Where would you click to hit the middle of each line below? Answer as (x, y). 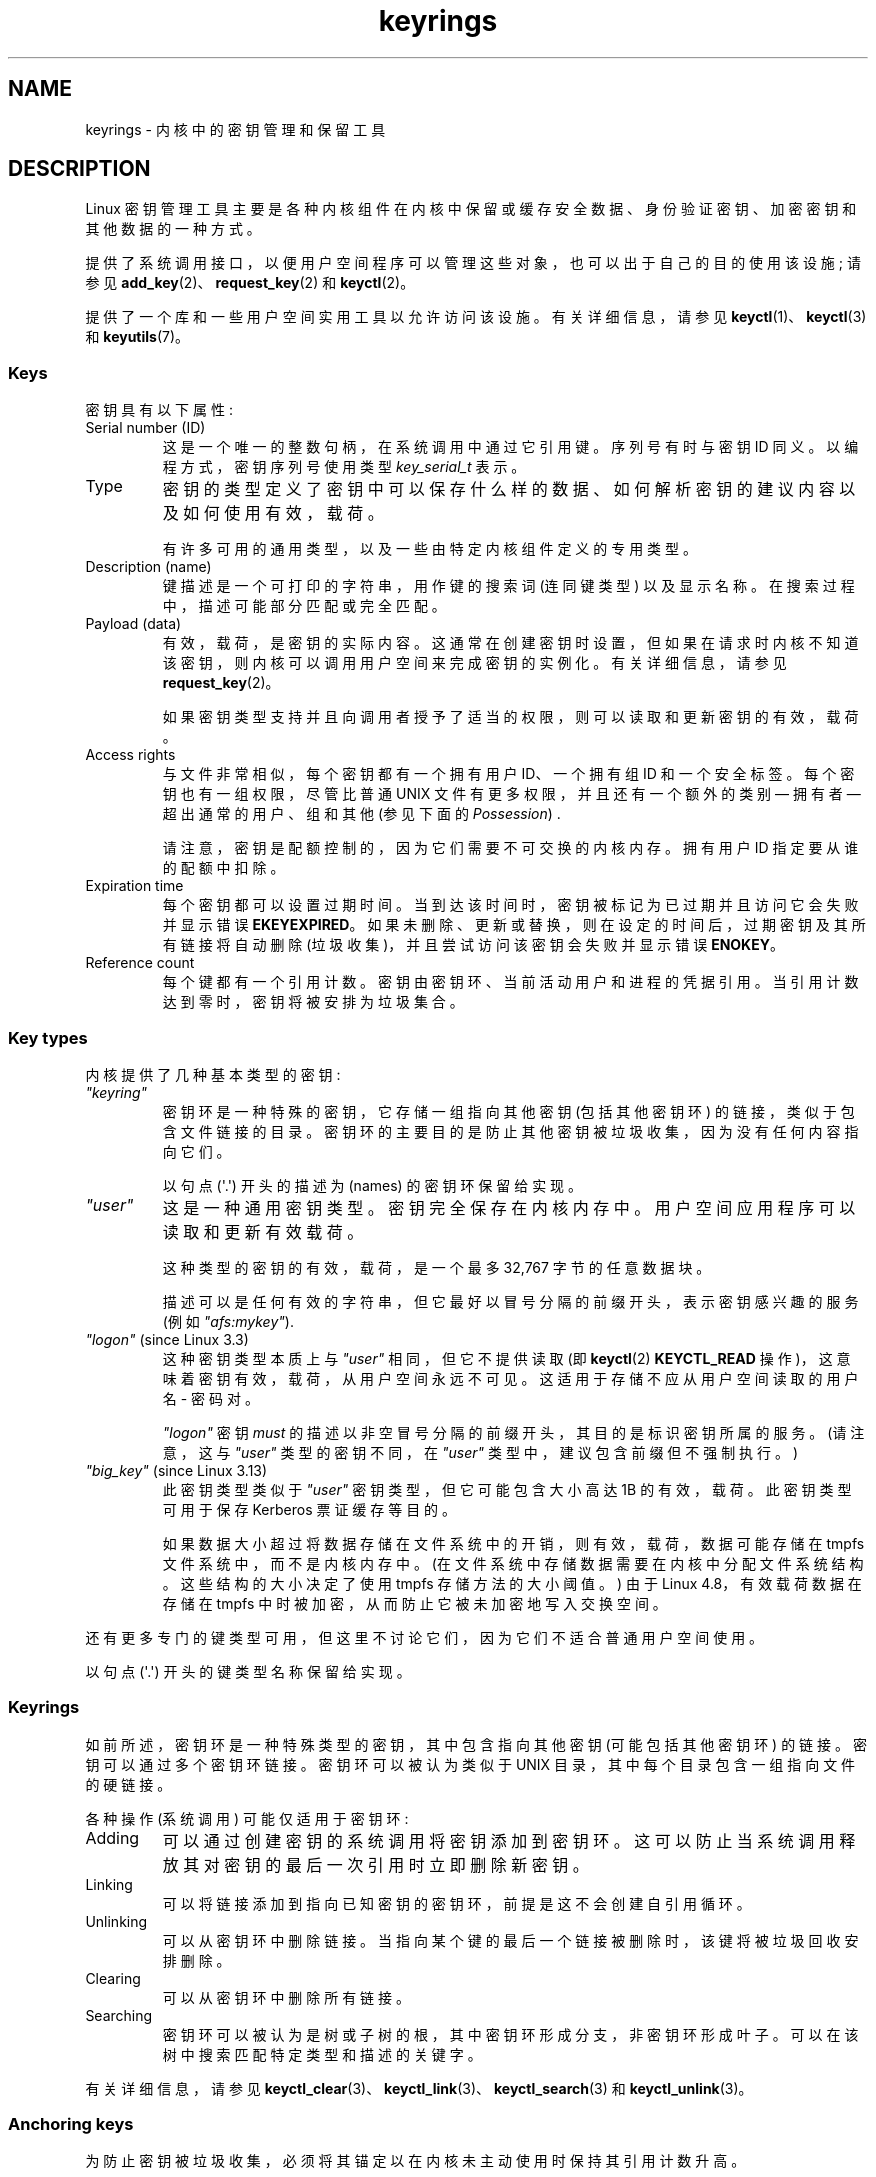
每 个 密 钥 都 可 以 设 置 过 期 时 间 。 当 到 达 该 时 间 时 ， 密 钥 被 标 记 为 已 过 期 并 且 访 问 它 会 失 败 (510, 905)
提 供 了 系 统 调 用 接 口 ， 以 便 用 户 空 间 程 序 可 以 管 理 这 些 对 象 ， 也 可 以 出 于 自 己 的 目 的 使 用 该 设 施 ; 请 (473, 263)
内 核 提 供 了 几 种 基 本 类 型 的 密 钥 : (213, 1074)
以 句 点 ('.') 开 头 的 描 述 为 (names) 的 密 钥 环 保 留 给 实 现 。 (372, 1185)
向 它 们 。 (196, 1151)
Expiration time (134, 886)
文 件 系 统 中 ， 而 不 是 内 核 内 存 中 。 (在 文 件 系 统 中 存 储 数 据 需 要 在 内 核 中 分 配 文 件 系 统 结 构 (513, 1563)
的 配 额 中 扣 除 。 (223, 868)
